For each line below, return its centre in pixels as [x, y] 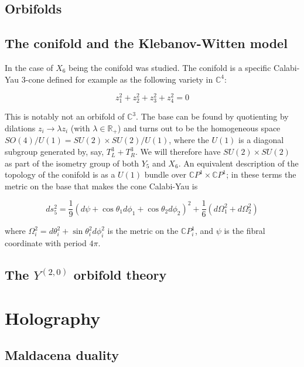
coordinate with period [46, 243]
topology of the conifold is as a [60, 174]
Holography [53, 317]
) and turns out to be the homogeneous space [199, 128]
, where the [189, 140]
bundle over [165, 174]
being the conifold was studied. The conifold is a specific [170, 67]
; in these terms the [261, 174]
